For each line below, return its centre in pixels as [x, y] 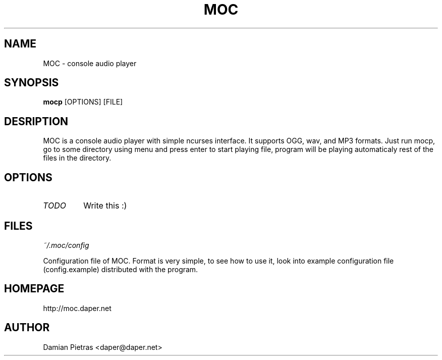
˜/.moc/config [66, 245]
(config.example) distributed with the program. [121, 269]
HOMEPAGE [34, 289]
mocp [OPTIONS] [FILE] [83, 102]
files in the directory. [77, 158]
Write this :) [105, 206]
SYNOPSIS [32, 83]
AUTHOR [27, 328]
